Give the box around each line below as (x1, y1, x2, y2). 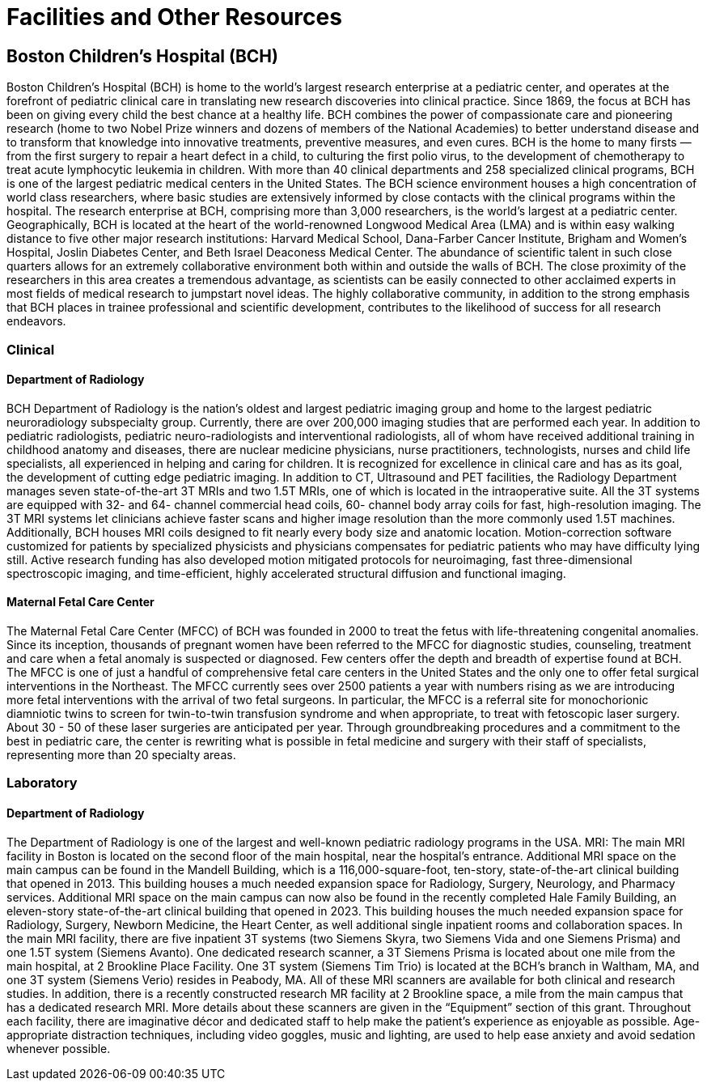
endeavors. (6, 314, 66, 329)
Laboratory (6, 775, 78, 792)
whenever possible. (6, 1041, 111, 1055)
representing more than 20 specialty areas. (6, 747, 236, 762)
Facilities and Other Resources (6, 3, 342, 31)
